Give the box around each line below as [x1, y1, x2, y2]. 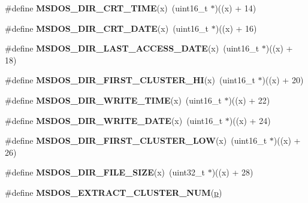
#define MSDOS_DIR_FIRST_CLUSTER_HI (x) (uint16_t [5, 74, 255, 86]
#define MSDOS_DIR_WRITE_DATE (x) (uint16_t [5, 114, 223, 126]
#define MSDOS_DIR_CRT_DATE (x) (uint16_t [5, 22, 209, 34]
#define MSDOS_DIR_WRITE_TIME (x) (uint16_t [5, 93, 222, 106]
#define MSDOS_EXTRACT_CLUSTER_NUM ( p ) [5, 186, 222, 198]
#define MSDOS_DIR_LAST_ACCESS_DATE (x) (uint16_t [5, 42, 259, 54]
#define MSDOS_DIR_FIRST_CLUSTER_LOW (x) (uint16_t [5, 134, 267, 147]
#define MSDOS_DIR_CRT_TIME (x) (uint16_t [5, 2, 208, 14]
